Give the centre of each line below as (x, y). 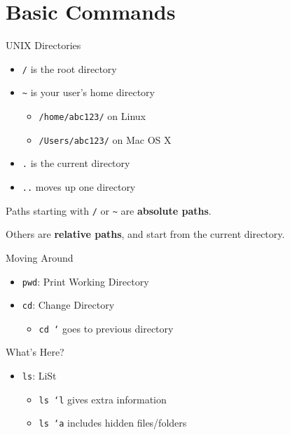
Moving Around (40, 257)
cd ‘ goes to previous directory (106, 328)
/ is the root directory (69, 68)
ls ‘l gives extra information (103, 399)
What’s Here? (35, 352)
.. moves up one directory (79, 187)
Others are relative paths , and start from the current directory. (145, 234)
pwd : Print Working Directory (85, 281)
